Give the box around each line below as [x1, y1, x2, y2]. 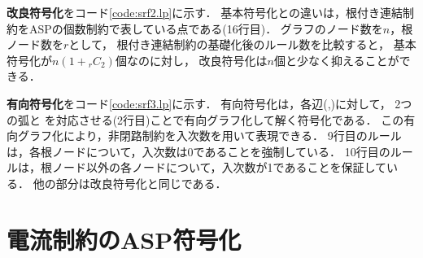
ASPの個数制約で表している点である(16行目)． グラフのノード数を [28, 20, 383, 37]
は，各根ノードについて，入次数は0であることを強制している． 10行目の [7, 142, 390, 160]
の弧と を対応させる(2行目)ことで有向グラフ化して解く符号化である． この [7, 111, 404, 128]
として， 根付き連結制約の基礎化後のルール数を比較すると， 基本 [68, 36, 416, 53]
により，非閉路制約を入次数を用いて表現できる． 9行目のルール [63, 127, 402, 144]
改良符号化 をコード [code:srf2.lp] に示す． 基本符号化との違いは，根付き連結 [7, 4, 403, 20]
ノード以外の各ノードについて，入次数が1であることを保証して [51, 159, 387, 176]
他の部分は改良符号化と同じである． [33, 174, 227, 191]
